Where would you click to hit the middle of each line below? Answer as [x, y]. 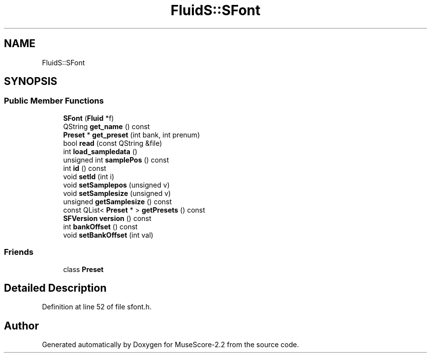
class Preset [83, 269]
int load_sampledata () [100, 151]
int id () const [85, 168]
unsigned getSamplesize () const [118, 201]
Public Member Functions [54, 101]
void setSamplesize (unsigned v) [117, 193]
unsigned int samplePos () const [116, 160]
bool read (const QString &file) [113, 143]
